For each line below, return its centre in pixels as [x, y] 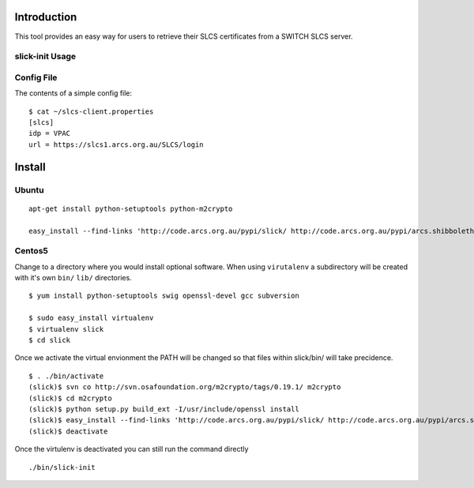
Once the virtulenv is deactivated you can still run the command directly [132, 449]
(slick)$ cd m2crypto [70, 398]
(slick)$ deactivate [68, 431]
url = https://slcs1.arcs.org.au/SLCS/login [117, 145]
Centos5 [32, 251]
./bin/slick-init [62, 467]
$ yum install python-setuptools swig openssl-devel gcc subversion [164, 296]
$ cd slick [50, 340]
